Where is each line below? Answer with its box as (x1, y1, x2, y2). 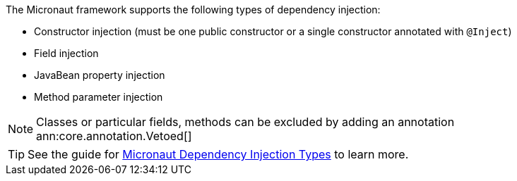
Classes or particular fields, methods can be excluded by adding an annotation (36, 115, 455, 129)
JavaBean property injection (34, 69, 165, 81)
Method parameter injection (34, 91, 163, 103)
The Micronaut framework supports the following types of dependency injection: (6, 4, 381, 15)
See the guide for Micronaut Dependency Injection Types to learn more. (28, 147, 409, 161)
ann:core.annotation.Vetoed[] (36, 129, 192, 143)
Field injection (34, 47, 99, 59)
